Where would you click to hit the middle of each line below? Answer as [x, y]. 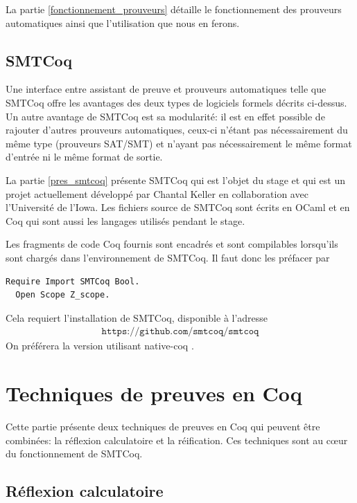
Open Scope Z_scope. [63, 295]
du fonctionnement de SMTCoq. [74, 454]
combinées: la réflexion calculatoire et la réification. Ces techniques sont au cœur [177, 440]
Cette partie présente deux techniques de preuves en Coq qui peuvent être [163, 427]
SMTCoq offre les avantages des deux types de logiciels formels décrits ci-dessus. [176, 102]
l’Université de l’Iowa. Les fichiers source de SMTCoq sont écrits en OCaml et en [178, 207]
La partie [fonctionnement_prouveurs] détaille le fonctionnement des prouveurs [174, 9]
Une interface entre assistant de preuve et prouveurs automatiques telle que [166, 89]
